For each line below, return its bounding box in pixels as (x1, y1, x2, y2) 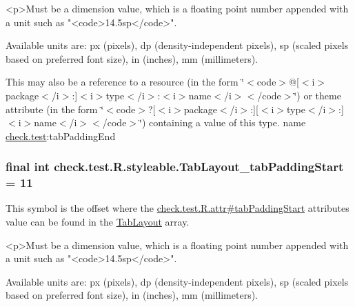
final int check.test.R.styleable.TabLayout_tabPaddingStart (6, 158, 344, 175)
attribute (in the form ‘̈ (6, 101, 104, 116)
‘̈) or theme (294, 88, 341, 102)
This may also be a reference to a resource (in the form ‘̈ (6, 75, 245, 89)
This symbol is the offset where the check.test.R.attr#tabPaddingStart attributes (6, 201, 349, 215)
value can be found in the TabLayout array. (6, 215, 190, 229)
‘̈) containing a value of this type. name (139, 115, 306, 130)
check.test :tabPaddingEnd (6, 128, 116, 143)
